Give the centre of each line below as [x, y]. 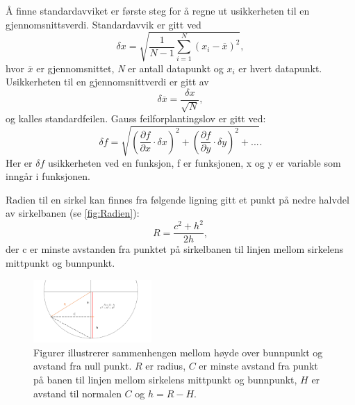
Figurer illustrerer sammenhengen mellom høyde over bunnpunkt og [178, 352]
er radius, [166, 366]
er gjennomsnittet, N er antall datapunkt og [130, 68]
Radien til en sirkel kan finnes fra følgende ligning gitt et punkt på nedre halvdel [177, 199]
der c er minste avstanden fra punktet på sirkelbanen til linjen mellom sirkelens [175, 249]
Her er [19, 162]
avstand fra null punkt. [83, 366]
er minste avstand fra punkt [258, 366]
